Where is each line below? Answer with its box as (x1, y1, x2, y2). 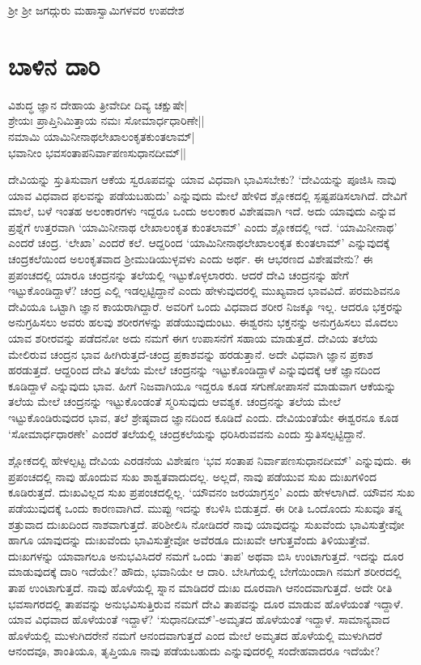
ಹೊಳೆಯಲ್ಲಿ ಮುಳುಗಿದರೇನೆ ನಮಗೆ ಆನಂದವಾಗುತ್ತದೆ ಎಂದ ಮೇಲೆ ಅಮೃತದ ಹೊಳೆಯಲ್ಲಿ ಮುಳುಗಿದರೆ (8, 626, 382, 643)
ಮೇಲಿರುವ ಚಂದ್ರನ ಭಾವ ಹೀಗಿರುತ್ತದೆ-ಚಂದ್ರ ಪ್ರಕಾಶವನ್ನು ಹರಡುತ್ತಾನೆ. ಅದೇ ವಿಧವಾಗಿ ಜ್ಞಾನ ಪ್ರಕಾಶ (8, 345, 373, 362)
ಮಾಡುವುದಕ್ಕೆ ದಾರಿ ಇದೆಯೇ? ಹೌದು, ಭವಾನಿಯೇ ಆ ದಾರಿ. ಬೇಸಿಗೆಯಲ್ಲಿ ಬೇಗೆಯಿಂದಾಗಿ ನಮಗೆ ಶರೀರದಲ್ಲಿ (8, 563, 402, 580)
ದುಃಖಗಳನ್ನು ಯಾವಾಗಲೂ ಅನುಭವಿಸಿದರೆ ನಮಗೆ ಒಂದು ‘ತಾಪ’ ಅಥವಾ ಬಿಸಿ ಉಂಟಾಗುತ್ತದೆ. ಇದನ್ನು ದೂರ (8, 547, 404, 564)
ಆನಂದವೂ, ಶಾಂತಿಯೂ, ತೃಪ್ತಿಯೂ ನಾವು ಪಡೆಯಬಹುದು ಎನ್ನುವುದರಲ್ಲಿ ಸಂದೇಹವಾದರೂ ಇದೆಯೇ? (8, 642, 380, 659)
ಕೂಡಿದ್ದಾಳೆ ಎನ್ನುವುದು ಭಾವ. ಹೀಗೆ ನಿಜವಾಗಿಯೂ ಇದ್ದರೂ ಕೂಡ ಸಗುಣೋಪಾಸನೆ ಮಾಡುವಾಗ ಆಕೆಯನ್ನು (8, 377, 397, 394)
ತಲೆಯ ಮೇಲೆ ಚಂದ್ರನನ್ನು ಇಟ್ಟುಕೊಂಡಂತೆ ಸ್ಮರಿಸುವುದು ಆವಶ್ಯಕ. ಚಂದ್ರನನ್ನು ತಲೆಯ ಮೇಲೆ (8, 393, 341, 410)
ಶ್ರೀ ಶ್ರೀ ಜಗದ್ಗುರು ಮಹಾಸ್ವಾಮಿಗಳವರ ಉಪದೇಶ (8, 2, 185, 18)
